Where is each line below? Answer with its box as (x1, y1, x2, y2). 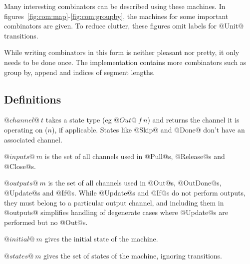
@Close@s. (4, 160, 36, 171)
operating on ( (4, 124, 48, 134)
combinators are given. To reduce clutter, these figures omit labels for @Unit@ (4, 20, 244, 31)
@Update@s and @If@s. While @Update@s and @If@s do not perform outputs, (4, 187, 246, 197)
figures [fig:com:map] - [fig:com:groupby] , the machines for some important (4, 10, 229, 21)
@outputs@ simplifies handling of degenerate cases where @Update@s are (4, 207, 228, 217)
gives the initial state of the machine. (44, 233, 158, 244)
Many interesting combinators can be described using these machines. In (4, 1, 226, 11)
